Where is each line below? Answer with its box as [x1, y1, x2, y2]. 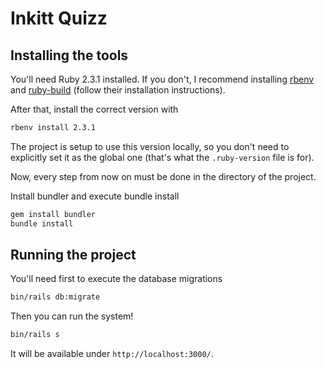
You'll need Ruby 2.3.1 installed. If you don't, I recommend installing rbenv [10, 73, 315, 85]
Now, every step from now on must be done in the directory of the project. [10, 170, 317, 182]
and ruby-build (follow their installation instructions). [10, 84, 226, 96]
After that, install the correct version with [10, 103, 179, 115]
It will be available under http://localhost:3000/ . [10, 348, 214, 360]
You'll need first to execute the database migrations [10, 273, 223, 285]
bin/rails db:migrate [10, 292, 101, 302]
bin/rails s [10, 330, 60, 340]
